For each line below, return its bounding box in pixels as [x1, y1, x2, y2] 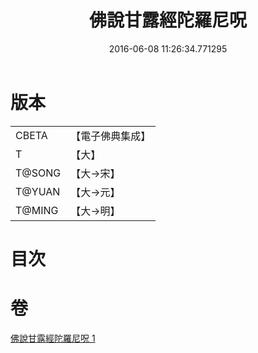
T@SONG [15, 166, 62, 180]
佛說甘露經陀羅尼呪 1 [10, 332, 96, 344]
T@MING [15, 203, 59, 217]
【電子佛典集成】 [70, 129, 152, 143]
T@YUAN [15, 184, 61, 198]
